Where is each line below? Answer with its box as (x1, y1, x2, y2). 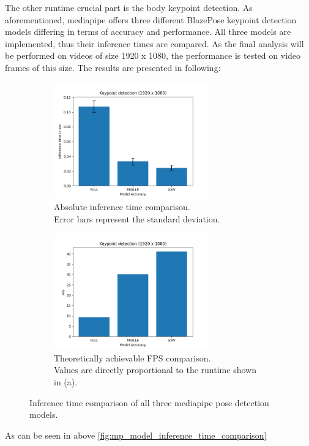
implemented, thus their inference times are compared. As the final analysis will (5, 37, 304, 50)
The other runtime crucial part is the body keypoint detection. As (5, 1, 253, 13)
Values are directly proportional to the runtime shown (54, 363, 256, 376)
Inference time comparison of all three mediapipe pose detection (29, 396, 269, 409)
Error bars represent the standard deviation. (54, 212, 220, 225)
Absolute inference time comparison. (54, 200, 190, 213)
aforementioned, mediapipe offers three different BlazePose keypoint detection (5, 13, 297, 26)
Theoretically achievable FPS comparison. (54, 351, 211, 364)
